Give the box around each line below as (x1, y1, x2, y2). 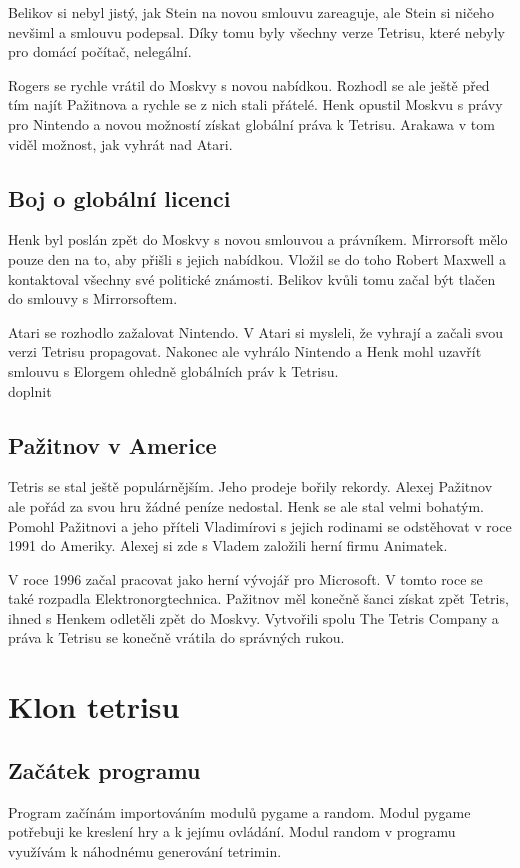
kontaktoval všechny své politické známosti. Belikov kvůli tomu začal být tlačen (8, 268, 496, 289)
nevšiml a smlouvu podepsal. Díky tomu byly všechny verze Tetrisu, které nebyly (8, 21, 505, 42)
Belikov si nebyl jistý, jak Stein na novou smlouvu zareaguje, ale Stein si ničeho (8, 2, 494, 22)
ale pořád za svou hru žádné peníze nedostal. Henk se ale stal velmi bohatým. (8, 495, 484, 516)
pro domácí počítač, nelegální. (8, 41, 192, 62)
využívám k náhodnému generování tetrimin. (8, 840, 282, 861)
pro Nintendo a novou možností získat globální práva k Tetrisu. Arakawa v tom (8, 113, 495, 134)
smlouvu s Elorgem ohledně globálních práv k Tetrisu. (8, 360, 339, 381)
